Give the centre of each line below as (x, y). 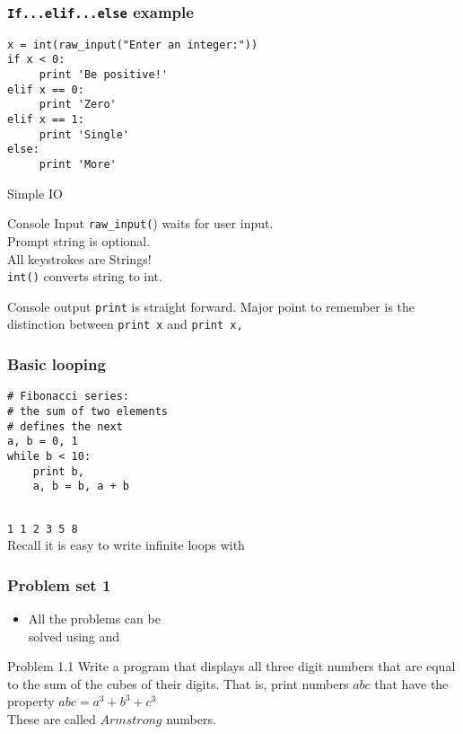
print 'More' (78, 165)
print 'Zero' (78, 105)
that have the (411, 683)
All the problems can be (94, 619)
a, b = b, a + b (81, 486)
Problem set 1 (59, 584)
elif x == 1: (46, 120)
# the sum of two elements (87, 411)
